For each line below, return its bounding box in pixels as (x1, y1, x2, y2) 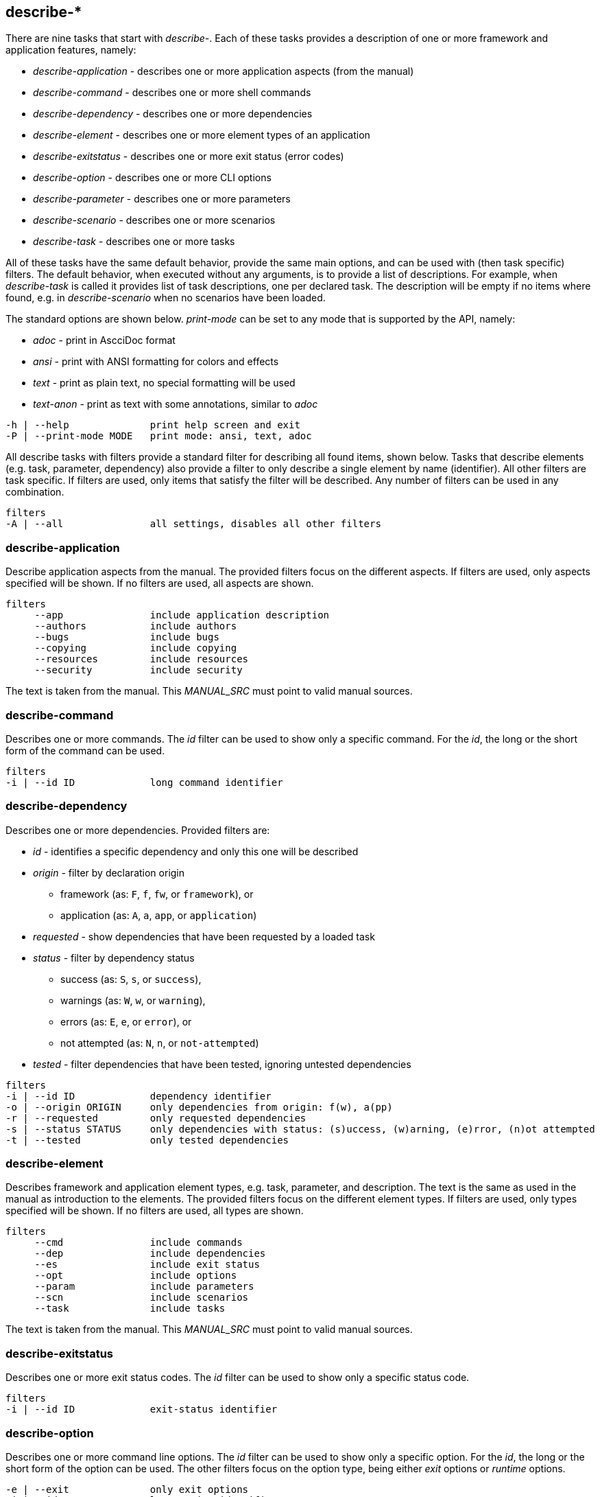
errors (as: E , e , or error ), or (60, 1015, 192, 1028)
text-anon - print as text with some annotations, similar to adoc (33, 398, 318, 410)
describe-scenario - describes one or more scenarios (33, 214, 276, 227)
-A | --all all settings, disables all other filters (5, 518, 381, 530)
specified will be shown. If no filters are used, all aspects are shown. (5, 577, 314, 590)
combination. (5, 486, 64, 498)
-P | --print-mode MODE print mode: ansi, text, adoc (5, 430, 312, 442)
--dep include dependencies (34, 1248, 266, 1260)
